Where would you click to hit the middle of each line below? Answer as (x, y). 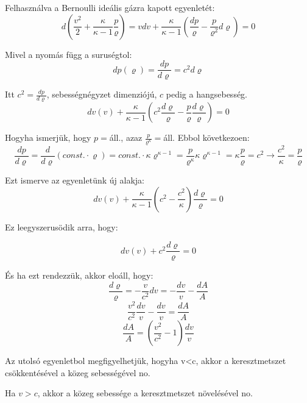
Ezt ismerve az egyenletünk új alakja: (75, 180)
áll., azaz (126, 137)
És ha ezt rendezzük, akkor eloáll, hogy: (79, 275)
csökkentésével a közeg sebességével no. (78, 372)
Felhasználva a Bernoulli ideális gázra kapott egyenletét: (110, 7)
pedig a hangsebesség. (207, 94)
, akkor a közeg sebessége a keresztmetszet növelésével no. (145, 393)
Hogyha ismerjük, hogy (48, 137)
